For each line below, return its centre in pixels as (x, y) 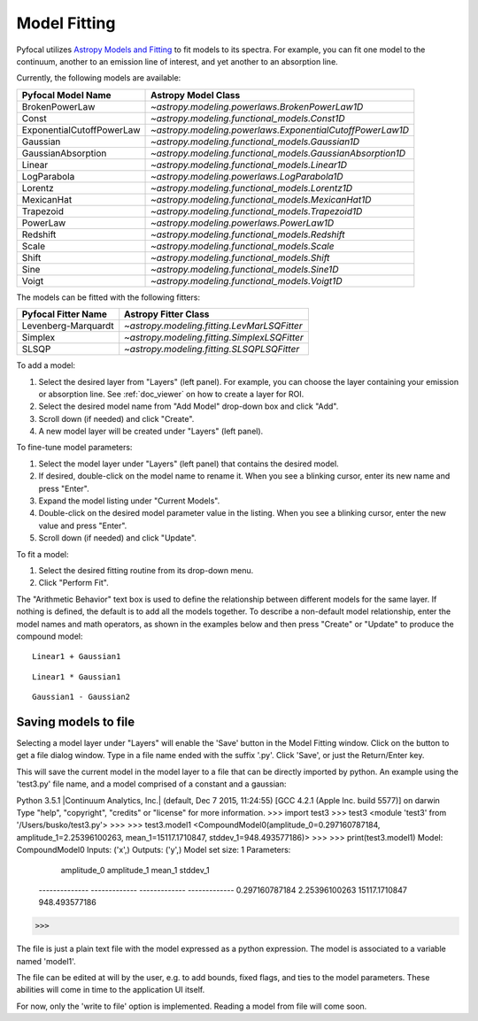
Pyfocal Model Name (66, 95)
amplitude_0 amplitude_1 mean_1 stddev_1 (135, 870)
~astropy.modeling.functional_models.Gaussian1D (255, 142)
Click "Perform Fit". (74, 583)
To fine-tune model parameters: (74, 448)
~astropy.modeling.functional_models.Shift (240, 257)
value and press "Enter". (83, 526)
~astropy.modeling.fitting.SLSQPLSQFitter (212, 349)
